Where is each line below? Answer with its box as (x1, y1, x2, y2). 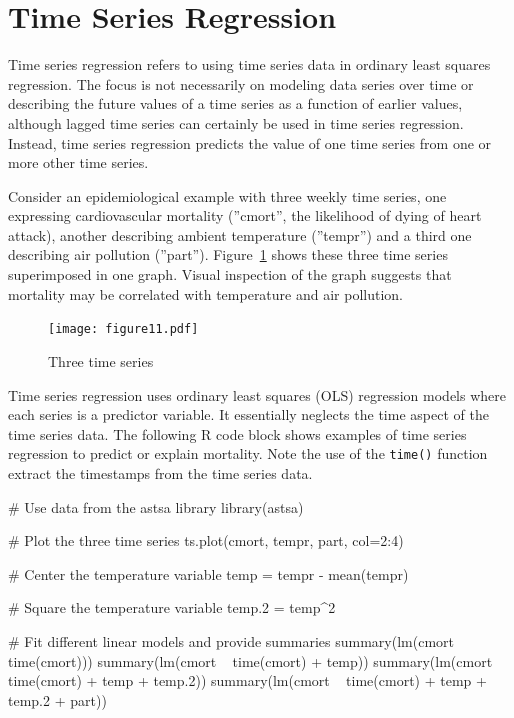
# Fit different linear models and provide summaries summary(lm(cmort (8, 630, 454, 651)
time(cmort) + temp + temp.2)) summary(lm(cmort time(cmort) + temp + (8, 670, 487, 691)
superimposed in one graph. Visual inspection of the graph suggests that (8, 264, 452, 285)
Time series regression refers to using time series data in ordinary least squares (8, 54, 491, 75)
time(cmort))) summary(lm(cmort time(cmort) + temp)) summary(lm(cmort (8, 650, 493, 671)
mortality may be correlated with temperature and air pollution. (8, 283, 403, 304)
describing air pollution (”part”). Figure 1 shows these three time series (8, 244, 448, 265)
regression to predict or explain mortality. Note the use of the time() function (8, 443, 488, 464)
